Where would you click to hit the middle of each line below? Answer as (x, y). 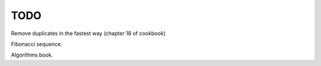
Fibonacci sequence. (37, 44)
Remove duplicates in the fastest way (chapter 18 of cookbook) (88, 33)
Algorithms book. (32, 55)
